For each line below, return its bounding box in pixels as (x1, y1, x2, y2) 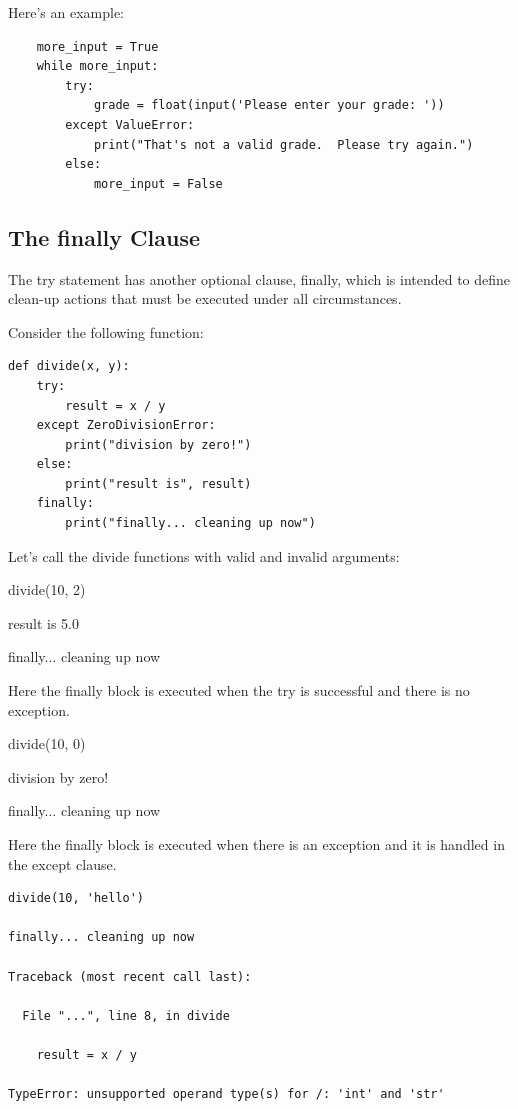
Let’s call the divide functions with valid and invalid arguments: (8, 545, 400, 566)
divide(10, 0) (8, 733, 86, 754)
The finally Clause (8, 221, 201, 252)
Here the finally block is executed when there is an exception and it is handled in (8, 834, 505, 855)
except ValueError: (65, 117, 195, 132)
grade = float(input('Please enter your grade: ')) (93, 98, 445, 113)
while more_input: (36, 59, 159, 74)
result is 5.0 (8, 612, 79, 633)
